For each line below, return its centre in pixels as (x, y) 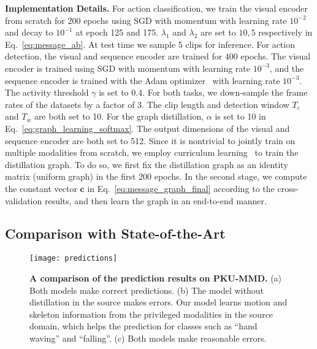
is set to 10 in (240, 116)
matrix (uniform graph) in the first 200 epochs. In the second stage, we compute (156, 176)
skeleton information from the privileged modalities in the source (151, 314)
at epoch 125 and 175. (117, 32)
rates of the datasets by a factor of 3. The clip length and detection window (147, 104)
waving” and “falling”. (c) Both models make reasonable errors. (148, 338)
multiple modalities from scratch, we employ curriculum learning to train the (152, 152)
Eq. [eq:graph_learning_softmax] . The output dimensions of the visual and (147, 128)
